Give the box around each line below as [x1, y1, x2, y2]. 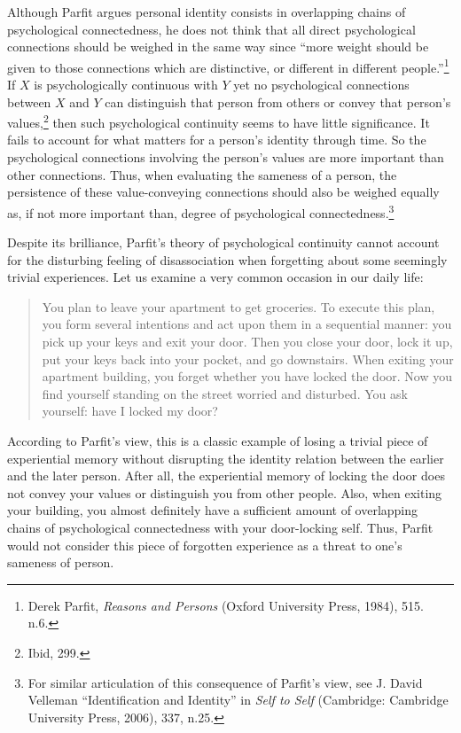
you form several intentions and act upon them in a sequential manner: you [42, 315, 452, 333]
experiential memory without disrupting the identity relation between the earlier [7, 448, 444, 467]
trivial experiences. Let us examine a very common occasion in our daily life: [7, 268, 424, 286]
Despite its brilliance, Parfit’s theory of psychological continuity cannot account [7, 233, 440, 252]
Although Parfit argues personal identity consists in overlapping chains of [7, 3, 406, 20]
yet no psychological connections [233, 75, 410, 94]
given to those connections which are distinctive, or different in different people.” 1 [7, 55, 449, 76]
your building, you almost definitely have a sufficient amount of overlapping [7, 501, 418, 519]
